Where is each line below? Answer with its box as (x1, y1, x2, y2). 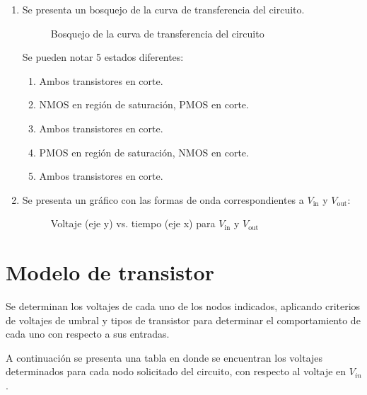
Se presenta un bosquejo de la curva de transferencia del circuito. (22, 2, 305, 16)
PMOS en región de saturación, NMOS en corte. (39, 144, 249, 159)
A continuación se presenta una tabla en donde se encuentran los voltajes (6, 350, 323, 365)
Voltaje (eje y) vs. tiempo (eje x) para (50, 216, 216, 231)
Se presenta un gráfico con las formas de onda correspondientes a (22, 192, 304, 207)
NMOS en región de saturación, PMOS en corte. (39, 97, 249, 112)
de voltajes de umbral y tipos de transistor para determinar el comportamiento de (6, 312, 361, 327)
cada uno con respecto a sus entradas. (6, 326, 170, 341)
